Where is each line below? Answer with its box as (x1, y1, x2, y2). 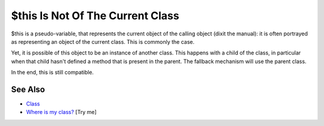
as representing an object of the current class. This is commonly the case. (11, 38, 195, 45)
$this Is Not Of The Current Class (11, 9, 179, 22)
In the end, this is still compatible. (11, 69, 94, 76)
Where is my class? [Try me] (26, 109, 97, 116)
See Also (11, 84, 45, 94)
